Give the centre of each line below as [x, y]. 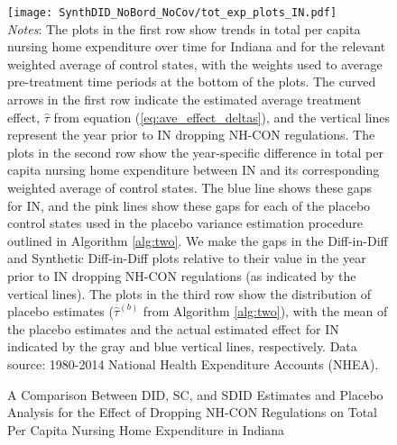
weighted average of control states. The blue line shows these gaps [190, 187]
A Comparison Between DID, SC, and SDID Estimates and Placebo [195, 394]
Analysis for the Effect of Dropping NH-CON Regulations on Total [193, 412]
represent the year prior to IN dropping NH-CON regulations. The [191, 135]
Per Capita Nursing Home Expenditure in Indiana [146, 429]
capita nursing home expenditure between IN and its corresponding [194, 170]
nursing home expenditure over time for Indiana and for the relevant [197, 46]
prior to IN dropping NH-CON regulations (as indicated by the [182, 275]
